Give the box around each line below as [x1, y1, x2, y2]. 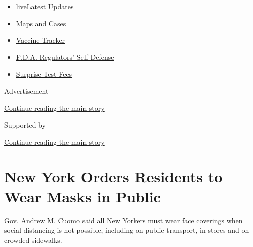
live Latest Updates [16, 1, 74, 11]
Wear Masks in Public [4, 186, 161, 206]
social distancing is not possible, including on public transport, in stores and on [4, 225, 249, 235]
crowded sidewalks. [4, 234, 62, 245]
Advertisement [4, 85, 49, 96]
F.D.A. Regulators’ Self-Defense [16, 51, 114, 62]
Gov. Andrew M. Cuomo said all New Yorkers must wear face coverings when [4, 215, 243, 225]
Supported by [4, 119, 46, 130]
